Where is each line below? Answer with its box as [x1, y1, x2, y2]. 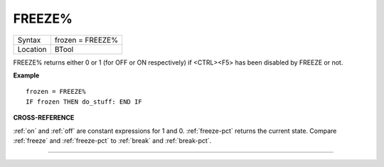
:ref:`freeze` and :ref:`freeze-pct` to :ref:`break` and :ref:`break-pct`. [13, 136, 212, 145]
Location [17, 44, 47, 54]
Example [13, 71, 40, 80]
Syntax [17, 35, 41, 45]
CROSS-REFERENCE [13, 114, 75, 122]
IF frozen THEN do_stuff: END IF [26, 97, 142, 106]
